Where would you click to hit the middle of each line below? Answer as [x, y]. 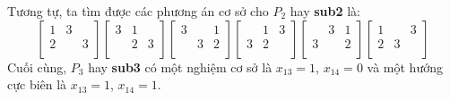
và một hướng [405, 67]
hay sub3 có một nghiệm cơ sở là [180, 67]
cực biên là [37, 84]
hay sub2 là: [325, 11]
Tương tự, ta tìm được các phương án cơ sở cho [138, 11]
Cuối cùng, [37, 67]
